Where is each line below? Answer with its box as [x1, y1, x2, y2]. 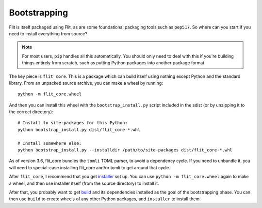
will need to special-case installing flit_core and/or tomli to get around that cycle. [9, 164, 170, 170]
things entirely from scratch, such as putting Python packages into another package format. [22, 60, 206, 66]
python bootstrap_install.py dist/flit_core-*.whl [17, 127, 141, 133]
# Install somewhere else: [17, 140, 82, 146]
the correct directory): [9, 109, 53, 115]
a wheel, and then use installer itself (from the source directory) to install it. [9, 180, 160, 186]
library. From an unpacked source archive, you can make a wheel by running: [9, 80, 164, 86]
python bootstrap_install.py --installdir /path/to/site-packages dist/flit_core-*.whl [17, 148, 233, 153]
